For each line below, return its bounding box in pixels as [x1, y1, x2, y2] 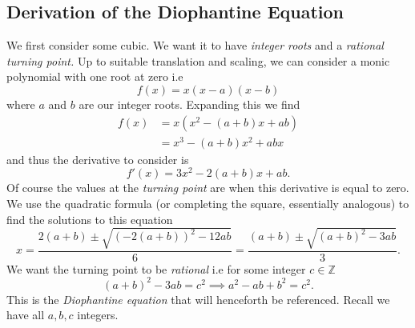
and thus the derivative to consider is [6, 150, 189, 167]
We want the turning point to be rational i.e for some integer [6, 260, 306, 277]
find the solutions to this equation [6, 210, 173, 227]
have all [6, 306, 45, 323]
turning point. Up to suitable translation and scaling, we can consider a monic [6, 52, 390, 69]
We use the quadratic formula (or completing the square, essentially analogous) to [6, 194, 409, 211]
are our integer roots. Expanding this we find [79, 95, 300, 112]
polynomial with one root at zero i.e [6, 68, 183, 85]
